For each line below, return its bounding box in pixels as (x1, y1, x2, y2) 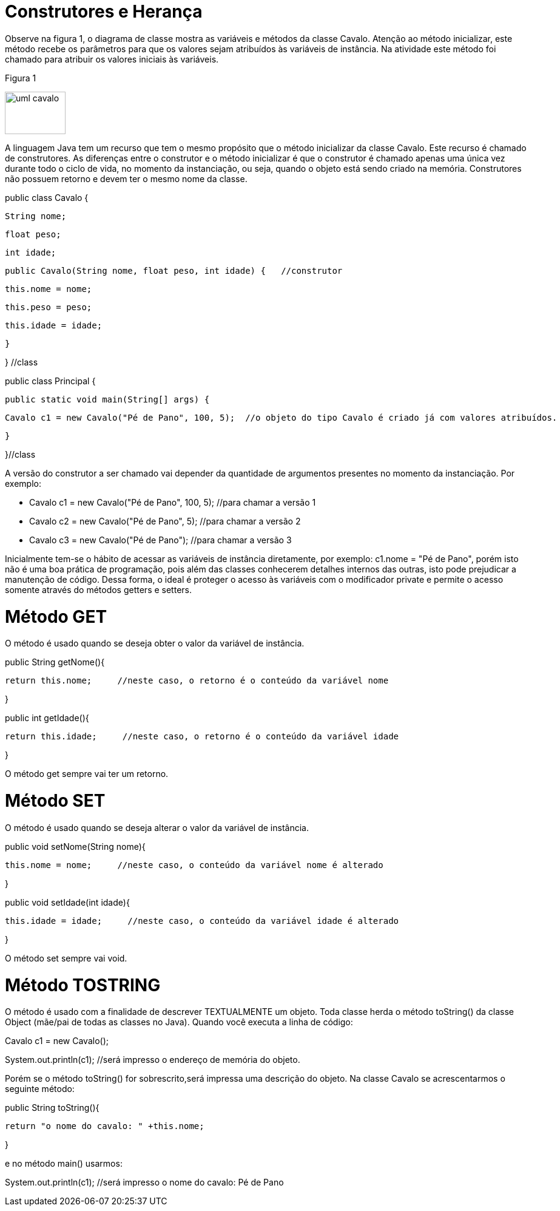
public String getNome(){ (5, 657, 105, 668)
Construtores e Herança (5, 1, 203, 22)
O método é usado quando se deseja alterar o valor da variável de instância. (5, 822, 309, 833)
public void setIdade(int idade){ (5, 897, 130, 907)
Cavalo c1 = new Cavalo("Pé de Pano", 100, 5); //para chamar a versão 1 (29, 497, 316, 507)
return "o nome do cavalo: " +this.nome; (5, 1121, 204, 1131)
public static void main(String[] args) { (5, 394, 210, 404)
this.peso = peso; (5, 302, 92, 312)
